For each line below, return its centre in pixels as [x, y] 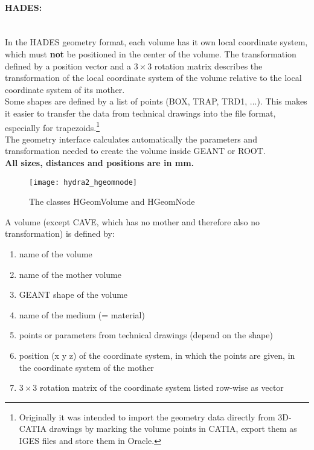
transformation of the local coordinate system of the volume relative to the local [153, 78]
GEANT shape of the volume [73, 294]
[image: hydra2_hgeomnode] [83, 182]
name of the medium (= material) [82, 314]
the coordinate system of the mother [86, 367]
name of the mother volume [70, 274]
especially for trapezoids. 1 [52, 126]
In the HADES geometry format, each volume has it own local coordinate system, [156, 42]
